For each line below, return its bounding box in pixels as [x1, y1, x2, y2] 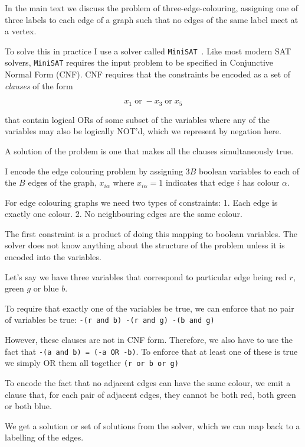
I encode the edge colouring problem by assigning [5, 164, 183, 177]
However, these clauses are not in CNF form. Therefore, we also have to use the [5, 333, 293, 346]
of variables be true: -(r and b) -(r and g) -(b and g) [5, 313, 215, 326]
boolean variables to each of [198, 164, 300, 177]
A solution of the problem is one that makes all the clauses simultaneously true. [5, 144, 294, 157]
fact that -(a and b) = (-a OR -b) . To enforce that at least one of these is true [5, 345, 298, 357]
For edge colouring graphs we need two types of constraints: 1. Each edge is [5, 196, 278, 208]
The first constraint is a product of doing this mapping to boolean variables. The [5, 227, 298, 239]
